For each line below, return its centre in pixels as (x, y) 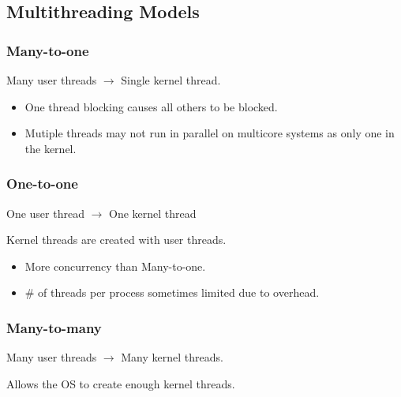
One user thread (45, 213)
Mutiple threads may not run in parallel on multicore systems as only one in (210, 133)
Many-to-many (54, 327)
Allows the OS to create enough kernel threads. (121, 383)
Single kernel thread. (171, 80)
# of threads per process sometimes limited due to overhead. (172, 292)
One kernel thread (153, 213)
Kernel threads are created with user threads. (116, 240)
